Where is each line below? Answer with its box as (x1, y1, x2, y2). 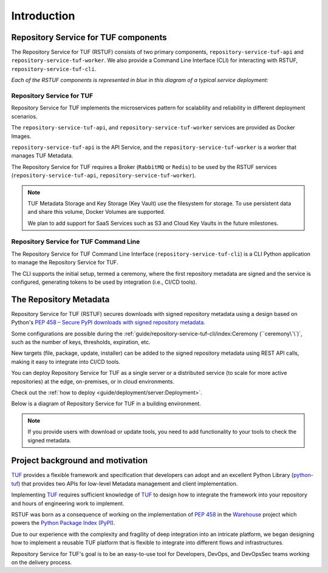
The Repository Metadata (11, 294, 110, 304)
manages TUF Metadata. (11, 152, 73, 159)
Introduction (11, 9, 75, 22)
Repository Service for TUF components (11, 32, 167, 43)
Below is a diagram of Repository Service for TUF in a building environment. (11, 400, 202, 407)
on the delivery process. (11, 559, 72, 566)
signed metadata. (27, 436, 72, 444)
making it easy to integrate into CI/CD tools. (11, 358, 121, 365)
